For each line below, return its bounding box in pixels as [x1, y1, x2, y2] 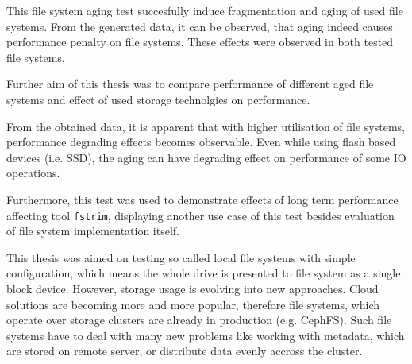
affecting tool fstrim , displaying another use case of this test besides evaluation [6, 207, 395, 223]
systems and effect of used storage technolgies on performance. [6, 91, 310, 107]
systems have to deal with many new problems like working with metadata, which [6, 327, 405, 343]
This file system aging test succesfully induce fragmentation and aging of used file [6, 2, 403, 18]
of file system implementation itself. [6, 223, 179, 239]
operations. [6, 165, 60, 181]
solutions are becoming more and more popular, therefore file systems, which [6, 296, 379, 312]
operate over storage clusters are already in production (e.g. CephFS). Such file [6, 312, 392, 328]
